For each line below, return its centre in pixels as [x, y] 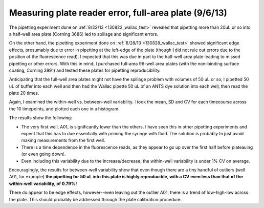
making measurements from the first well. [63, 140]
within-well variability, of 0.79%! [43, 184]
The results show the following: [41, 118]
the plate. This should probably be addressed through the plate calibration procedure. [95, 199]
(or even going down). [44, 154]
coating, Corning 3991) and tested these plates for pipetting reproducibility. [85, 70]
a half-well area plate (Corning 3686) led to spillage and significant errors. [84, 34]
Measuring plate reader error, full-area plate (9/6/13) [118, 13]
